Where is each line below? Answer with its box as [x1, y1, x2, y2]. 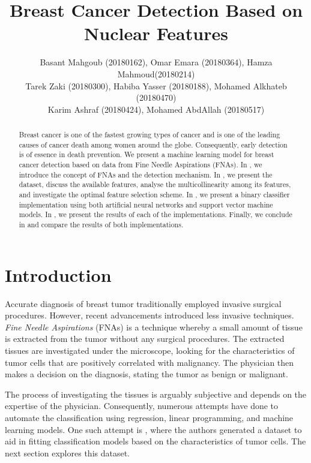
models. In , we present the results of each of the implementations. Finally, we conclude [19, 209, 292, 220]
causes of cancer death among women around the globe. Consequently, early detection [19, 139, 288, 149]
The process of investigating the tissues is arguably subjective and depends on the [5, 387, 307, 400]
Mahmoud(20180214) [117, 67, 195, 80]
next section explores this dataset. [5, 446, 130, 459]
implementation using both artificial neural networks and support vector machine [19, 199, 273, 209]
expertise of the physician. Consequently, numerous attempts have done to [5, 399, 279, 412]
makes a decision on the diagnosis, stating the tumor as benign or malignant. [5, 368, 288, 380]
